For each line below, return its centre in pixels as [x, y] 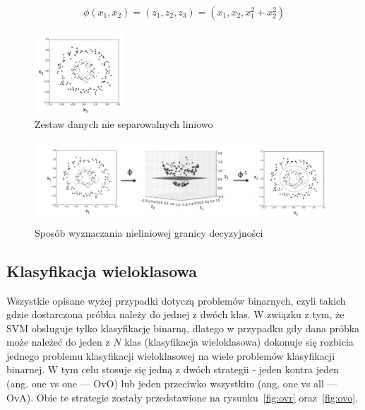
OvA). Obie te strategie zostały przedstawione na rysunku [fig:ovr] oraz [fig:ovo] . [182, 397]
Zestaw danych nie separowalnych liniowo [124, 124]
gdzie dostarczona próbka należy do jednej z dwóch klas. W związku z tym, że [175, 314]
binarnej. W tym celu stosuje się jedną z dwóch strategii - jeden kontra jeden [173, 369]
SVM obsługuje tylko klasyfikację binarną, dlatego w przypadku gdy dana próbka [183, 328]
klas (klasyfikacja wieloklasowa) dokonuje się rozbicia [239, 342]
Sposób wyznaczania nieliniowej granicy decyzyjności [149, 232]
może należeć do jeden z [58, 342]
